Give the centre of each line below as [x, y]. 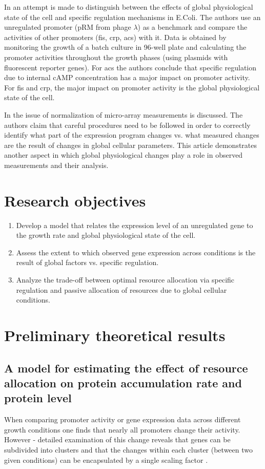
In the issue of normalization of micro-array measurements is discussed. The [124, 114]
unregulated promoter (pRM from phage [68, 27]
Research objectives [75, 200]
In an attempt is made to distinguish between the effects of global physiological [129, 7]
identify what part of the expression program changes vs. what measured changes [132, 135]
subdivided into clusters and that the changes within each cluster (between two [129, 449]
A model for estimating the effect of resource [126, 368]
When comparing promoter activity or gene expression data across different [123, 419]
